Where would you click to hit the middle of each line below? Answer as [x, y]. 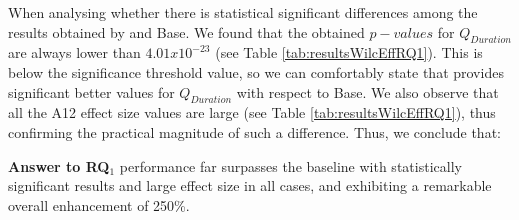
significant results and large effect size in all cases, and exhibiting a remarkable [250, 185]
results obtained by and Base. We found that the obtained [186, 31]
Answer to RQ [59, 165]
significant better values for [91, 91]
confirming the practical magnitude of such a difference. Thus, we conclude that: [254, 131]
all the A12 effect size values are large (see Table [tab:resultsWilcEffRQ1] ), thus [252, 112]
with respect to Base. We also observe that [367, 91]
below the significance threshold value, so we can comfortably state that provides [256, 71]
